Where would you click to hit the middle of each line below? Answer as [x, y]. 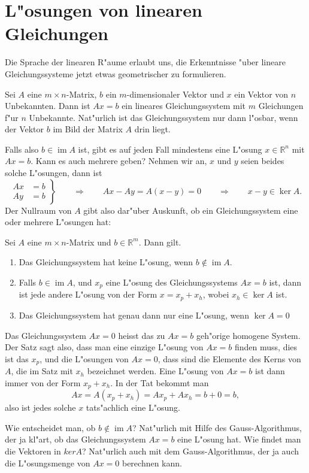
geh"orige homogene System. [248, 335]
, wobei [216, 294]
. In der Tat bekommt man [160, 382]
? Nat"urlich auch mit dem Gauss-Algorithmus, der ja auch [190, 451]
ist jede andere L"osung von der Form [88, 294]
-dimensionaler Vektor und [175, 94]
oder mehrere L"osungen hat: [58, 222]
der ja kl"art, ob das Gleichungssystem [75, 439]
